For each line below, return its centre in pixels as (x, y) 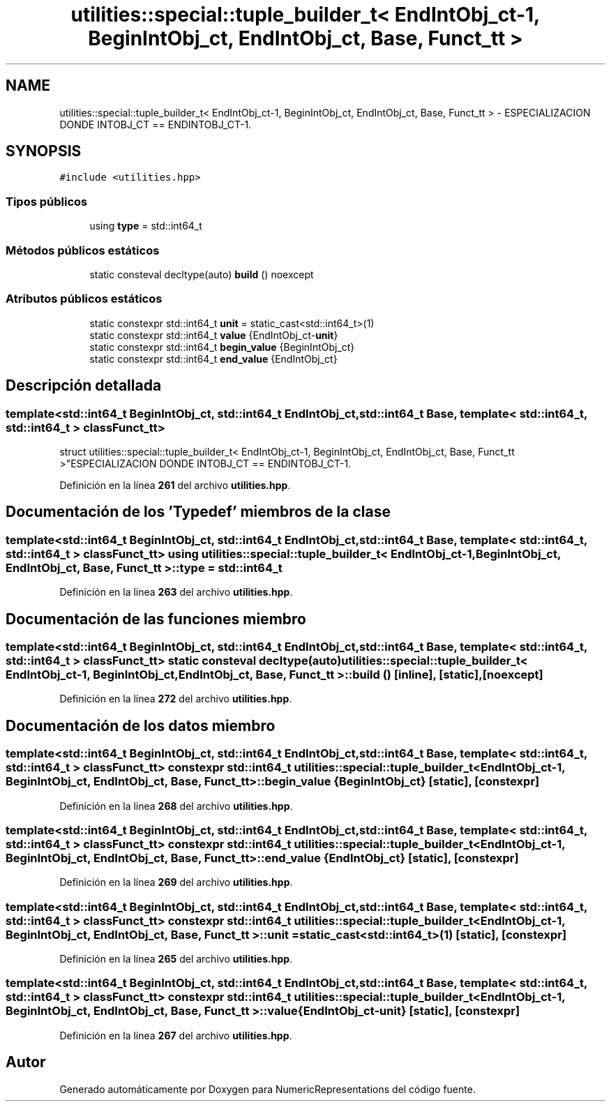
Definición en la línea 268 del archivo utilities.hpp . (176, 806)
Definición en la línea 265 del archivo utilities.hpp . (176, 959)
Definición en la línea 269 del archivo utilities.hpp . (176, 882)
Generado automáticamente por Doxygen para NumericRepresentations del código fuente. (267, 1089)
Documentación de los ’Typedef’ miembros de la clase (198, 512)
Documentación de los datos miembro (141, 725)
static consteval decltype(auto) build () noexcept (202, 274)
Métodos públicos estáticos (83, 250)
